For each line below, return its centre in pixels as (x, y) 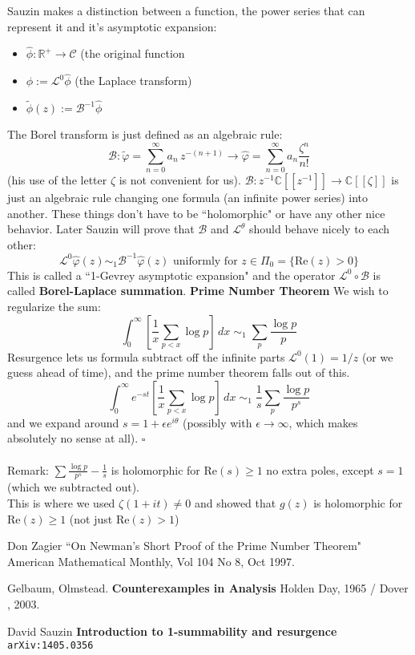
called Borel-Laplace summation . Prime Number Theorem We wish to (198, 291)
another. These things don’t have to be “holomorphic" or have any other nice (196, 213)
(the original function (133, 53)
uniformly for (205, 261)
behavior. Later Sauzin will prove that (101, 229)
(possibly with (217, 422)
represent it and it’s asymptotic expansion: (112, 26)
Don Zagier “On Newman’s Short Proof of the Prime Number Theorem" (185, 546)
